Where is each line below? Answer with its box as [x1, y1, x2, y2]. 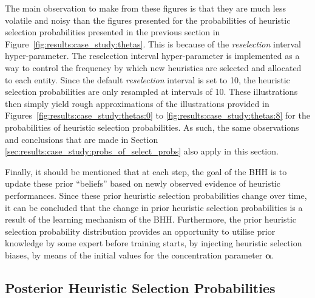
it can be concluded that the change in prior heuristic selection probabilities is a [5, 201, 303, 213]
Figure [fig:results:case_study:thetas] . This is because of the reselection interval [5, 37, 301, 50]
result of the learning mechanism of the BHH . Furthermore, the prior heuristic [5, 213, 297, 226]
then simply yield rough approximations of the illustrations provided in [5, 97, 269, 109]
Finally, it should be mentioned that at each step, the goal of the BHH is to [5, 165, 287, 178]
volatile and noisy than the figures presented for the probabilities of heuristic [5, 13, 291, 26]
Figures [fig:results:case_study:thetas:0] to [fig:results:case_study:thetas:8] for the [5, 109, 310, 122]
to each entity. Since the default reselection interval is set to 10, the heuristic [5, 73, 290, 86]
